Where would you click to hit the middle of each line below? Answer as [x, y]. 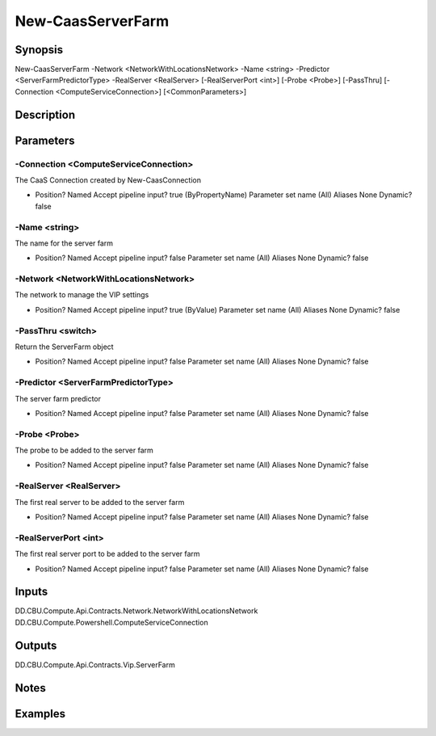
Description [45, 114]
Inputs [31, 592]
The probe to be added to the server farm [84, 450]
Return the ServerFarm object [64, 347]
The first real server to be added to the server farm [100, 502]
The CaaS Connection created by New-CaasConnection [108, 180]
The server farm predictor [58, 398]
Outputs [36, 645]
